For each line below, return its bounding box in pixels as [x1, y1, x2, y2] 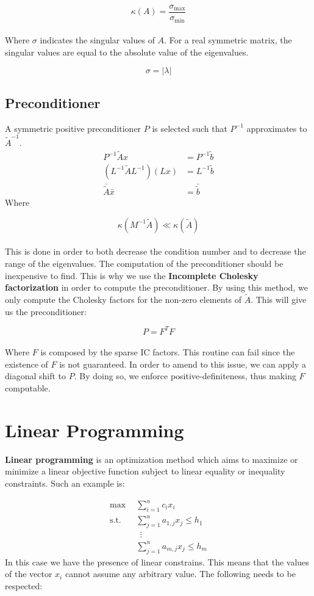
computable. [5, 382, 51, 394]
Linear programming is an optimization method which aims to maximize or [5, 452, 298, 465]
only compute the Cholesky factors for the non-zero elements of [5, 293, 242, 305]
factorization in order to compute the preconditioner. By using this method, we [5, 281, 308, 294]
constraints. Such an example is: [5, 476, 125, 489]
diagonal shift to [5, 369, 66, 382]
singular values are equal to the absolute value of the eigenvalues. [5, 45, 249, 58]
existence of [5, 357, 48, 370]
